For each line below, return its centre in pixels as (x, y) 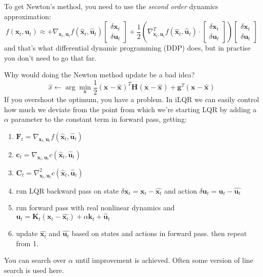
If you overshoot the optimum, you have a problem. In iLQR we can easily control (132, 99)
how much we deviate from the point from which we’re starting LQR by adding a (130, 109)
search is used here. (34, 270)
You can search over (35, 260)
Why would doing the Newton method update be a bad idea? (100, 75)
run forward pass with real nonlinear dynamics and (95, 207)
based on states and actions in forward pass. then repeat (159, 233)
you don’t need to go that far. (50, 57)
